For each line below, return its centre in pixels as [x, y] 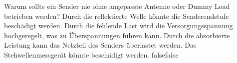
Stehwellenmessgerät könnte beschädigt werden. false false [91, 54]
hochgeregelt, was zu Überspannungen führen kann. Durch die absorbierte [117, 35]
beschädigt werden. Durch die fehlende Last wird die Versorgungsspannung [118, 26]
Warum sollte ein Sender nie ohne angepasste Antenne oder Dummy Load [117, 6]
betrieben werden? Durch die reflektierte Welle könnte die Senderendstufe [117, 16]
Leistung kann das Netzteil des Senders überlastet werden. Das [100, 45]
